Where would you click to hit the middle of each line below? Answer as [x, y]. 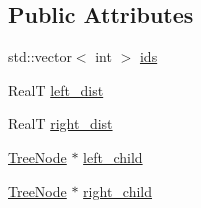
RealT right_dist [60, 123]
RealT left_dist [56, 89]
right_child [118, 190]
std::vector [40, 56]
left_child [113, 156]
